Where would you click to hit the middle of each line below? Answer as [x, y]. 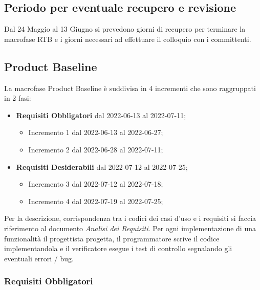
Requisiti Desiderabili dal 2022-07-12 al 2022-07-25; [102, 166]
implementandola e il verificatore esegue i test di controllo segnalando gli [118, 248]
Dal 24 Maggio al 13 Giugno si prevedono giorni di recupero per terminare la [125, 29]
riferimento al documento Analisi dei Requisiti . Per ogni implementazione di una [130, 228]
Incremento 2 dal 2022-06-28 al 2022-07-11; [96, 149]
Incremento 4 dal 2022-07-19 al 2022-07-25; [96, 201]
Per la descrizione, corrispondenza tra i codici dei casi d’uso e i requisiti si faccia [130, 218]
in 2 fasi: [18, 98]
